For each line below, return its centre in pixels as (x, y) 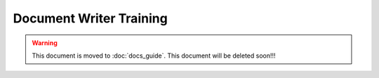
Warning (45, 43)
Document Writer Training (90, 18)
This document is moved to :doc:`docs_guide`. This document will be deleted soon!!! (154, 56)
